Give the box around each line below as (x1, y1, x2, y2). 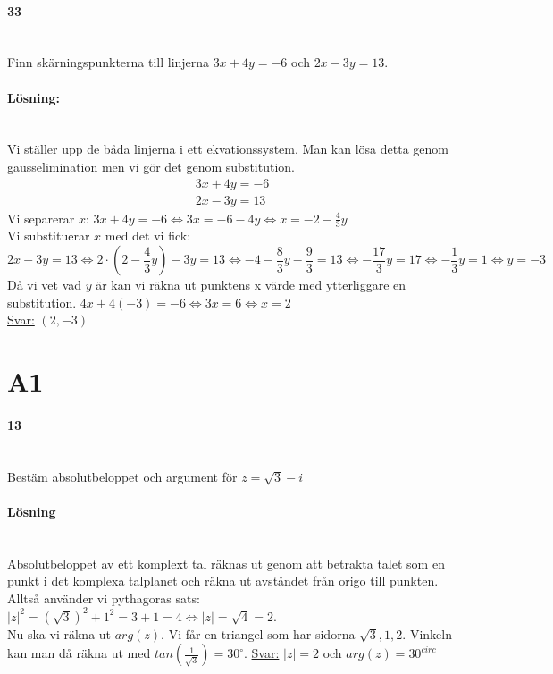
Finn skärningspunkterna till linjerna (7, 53, 210, 72)
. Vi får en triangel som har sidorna (161, 624, 356, 643)
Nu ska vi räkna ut (7, 624, 112, 643)
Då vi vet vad (7, 275, 82, 294)
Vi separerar (7, 208, 75, 227)
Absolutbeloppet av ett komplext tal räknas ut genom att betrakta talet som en (7, 553, 445, 572)
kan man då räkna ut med (7, 644, 151, 662)
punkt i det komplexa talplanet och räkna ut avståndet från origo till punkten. (7, 571, 439, 590)
